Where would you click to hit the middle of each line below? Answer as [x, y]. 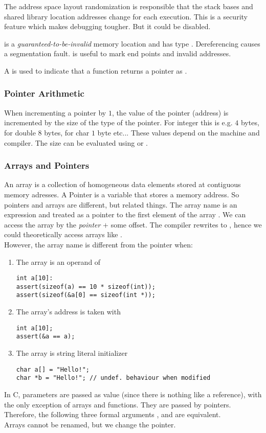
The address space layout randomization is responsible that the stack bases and [129, 6]
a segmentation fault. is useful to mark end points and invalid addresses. [118, 53]
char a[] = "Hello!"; [53, 369]
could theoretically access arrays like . [63, 234]
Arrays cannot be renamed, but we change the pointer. [90, 424]
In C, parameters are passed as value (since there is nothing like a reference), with [133, 394]
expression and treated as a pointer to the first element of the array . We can [125, 214]
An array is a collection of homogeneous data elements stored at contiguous [123, 184]
